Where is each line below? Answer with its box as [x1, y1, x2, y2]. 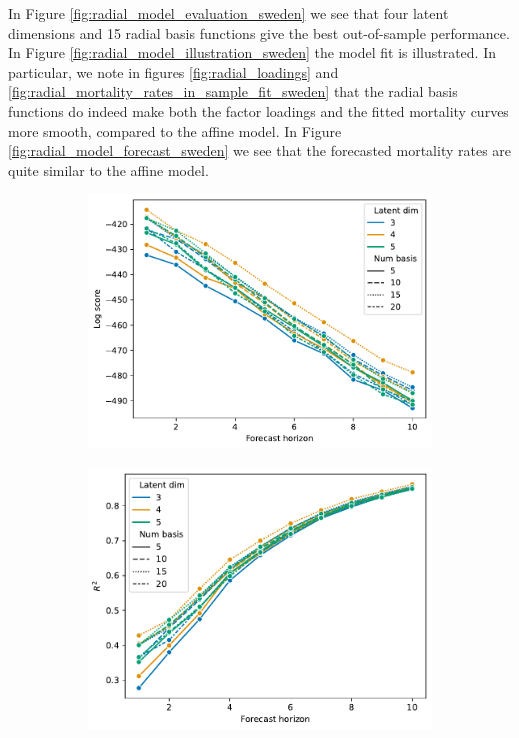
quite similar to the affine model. [8, 159, 209, 180]
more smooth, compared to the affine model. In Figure [8, 120, 342, 141]
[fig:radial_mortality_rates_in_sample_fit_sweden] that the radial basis [8, 81, 458, 102]
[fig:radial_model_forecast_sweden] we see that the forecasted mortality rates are [8, 140, 512, 161]
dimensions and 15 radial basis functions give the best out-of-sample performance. [8, 22, 510, 43]
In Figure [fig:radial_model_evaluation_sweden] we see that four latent [8, 3, 449, 23]
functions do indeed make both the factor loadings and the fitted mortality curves [8, 100, 509, 121]
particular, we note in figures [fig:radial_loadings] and [8, 61, 339, 82]
